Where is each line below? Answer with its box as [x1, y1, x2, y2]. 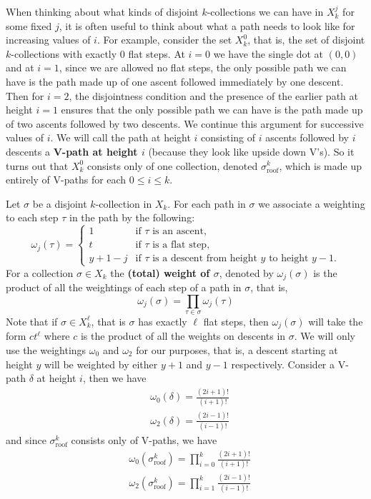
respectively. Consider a [231, 356, 335, 371]
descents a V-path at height [6, 143, 138, 158]
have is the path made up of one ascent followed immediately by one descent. [6, 74, 344, 89]
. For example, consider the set [97, 32, 232, 47]
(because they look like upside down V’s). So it [148, 143, 355, 158]
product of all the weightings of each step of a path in [6, 279, 242, 294]
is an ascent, [152, 226, 207, 237]
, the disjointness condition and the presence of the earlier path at [69, 88, 358, 103]
